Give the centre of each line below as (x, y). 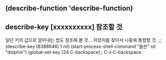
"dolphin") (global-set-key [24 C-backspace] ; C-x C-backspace (73, 52)
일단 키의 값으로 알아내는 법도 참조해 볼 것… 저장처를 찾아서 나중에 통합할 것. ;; (83, 40)
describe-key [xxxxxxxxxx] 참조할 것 (64, 27)
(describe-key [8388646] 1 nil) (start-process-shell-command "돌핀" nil (80, 47)
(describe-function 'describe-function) (69, 8)
